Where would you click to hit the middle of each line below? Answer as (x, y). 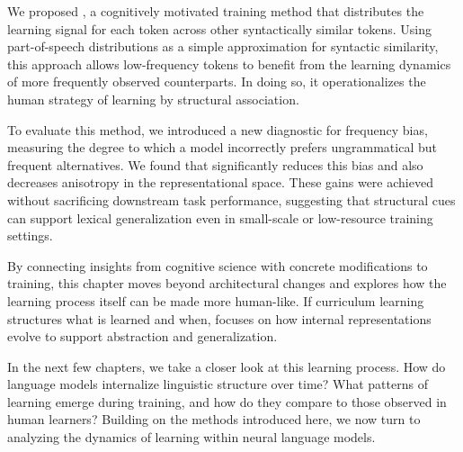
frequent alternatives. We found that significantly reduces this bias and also (215, 164)
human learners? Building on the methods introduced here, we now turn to (214, 419)
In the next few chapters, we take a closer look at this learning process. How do (227, 366)
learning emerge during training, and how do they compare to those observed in (227, 401)
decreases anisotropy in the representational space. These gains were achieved (220, 182)
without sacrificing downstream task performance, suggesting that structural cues (231, 199)
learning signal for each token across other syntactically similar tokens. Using (220, 28)
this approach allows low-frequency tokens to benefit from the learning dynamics (229, 63)
